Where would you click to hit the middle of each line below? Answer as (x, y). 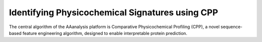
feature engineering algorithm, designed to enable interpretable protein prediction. (105, 33)
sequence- (231, 27)
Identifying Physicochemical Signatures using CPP (114, 12)
